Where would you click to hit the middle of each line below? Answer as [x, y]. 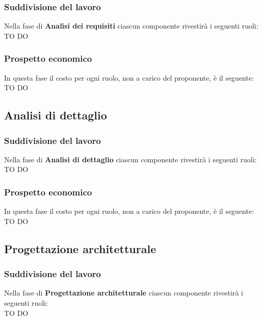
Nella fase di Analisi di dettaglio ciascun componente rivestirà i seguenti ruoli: [130, 159]
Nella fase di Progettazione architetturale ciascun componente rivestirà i [124, 293]
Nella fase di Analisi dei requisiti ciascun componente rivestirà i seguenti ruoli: [131, 26]
